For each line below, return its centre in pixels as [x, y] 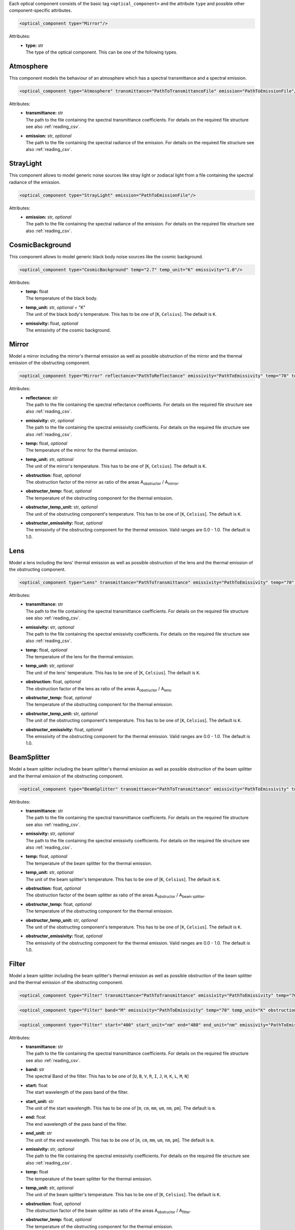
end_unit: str [39, 1133]
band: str [35, 1070]
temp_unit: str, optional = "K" [56, 307]
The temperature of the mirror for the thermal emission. [82, 450]
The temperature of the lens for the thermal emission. [80, 657]
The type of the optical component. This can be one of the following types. [102, 52]
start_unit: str [40, 1101]
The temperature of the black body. [62, 298]
